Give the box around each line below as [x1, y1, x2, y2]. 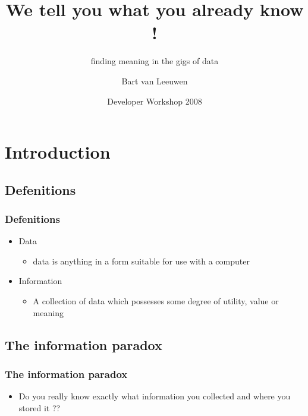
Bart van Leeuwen [121, 74, 188, 87]
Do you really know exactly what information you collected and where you [18, 390, 291, 402]
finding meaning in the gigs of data [90, 55, 219, 67]
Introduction [5, 140, 111, 164]
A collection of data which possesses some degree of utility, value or [33, 295, 279, 307]
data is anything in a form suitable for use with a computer [33, 254, 250, 267]
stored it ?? [18, 401, 61, 414]
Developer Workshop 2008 [107, 94, 202, 107]
